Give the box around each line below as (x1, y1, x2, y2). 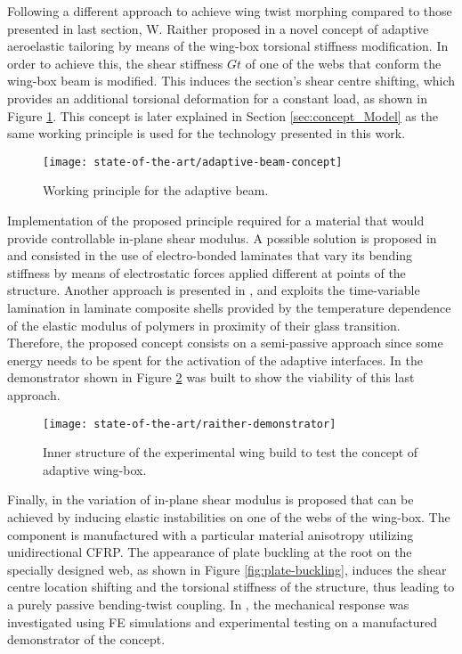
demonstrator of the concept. (7, 630, 166, 649)
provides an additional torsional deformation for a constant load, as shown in (7, 88, 427, 107)
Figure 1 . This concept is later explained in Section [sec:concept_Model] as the (7, 106, 438, 125)
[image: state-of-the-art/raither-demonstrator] (43, 417, 336, 430)
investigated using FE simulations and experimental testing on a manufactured (7, 612, 438, 631)
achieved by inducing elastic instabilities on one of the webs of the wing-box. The (7, 507, 450, 526)
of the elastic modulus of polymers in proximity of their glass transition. (7, 315, 401, 334)
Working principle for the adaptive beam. (43, 181, 269, 200)
